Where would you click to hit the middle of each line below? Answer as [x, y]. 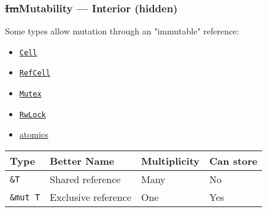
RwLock [33, 115]
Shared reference [85, 179]
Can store [234, 161]
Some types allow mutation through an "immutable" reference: [122, 31]
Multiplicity [170, 161]
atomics [34, 134]
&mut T [25, 197]
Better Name [82, 161]
